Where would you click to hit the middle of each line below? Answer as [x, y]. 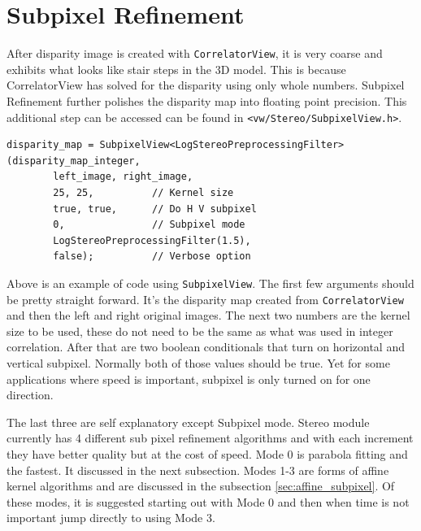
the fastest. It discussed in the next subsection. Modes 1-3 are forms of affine [198, 470]
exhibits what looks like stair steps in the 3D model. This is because [176, 69]
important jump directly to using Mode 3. [111, 518]
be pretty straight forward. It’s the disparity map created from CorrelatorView [205, 299]
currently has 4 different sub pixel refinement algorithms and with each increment [210, 438]
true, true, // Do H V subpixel [155, 209]
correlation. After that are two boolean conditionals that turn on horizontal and [206, 347]
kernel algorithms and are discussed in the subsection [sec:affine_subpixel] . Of [201, 486]
